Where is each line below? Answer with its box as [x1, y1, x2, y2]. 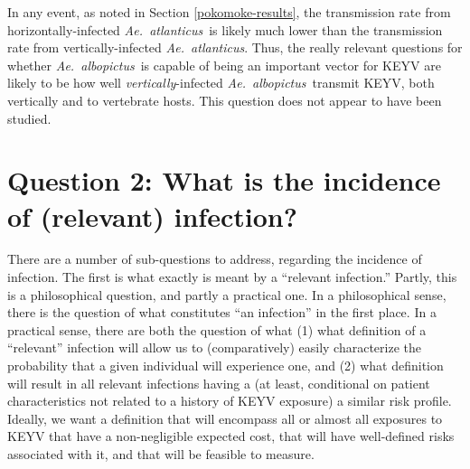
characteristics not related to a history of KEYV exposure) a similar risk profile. [7, 391, 452, 410]
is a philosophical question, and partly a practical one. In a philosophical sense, [7, 285, 446, 304]
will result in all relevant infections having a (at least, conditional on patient [7, 373, 430, 392]
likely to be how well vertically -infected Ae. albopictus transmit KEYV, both [7, 73, 435, 92]
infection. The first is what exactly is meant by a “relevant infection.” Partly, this [7, 267, 457, 286]
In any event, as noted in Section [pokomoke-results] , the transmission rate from [7, 3, 451, 21]
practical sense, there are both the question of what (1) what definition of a [7, 320, 427, 339]
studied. [7, 108, 52, 127]
